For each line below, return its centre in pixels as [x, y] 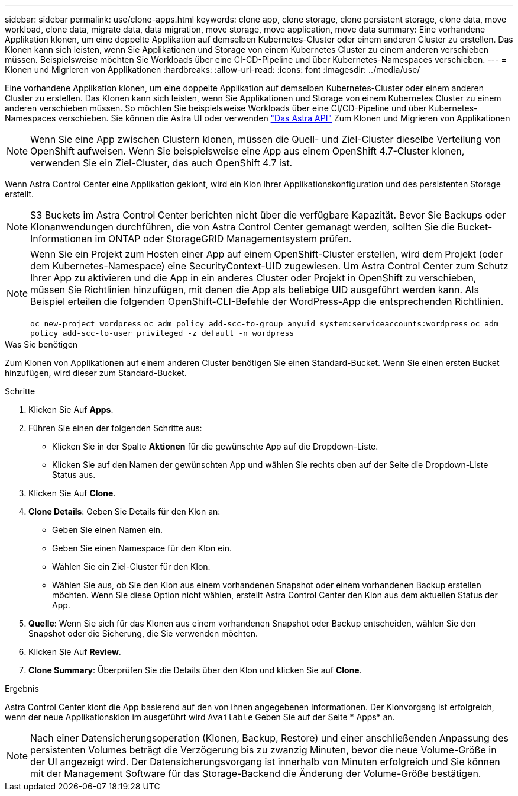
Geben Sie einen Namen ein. [108, 530]
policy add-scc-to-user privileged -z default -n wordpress [162, 333]
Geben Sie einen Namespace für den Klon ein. [142, 548]
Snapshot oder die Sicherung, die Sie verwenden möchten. [143, 633]
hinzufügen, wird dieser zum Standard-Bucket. [96, 373]
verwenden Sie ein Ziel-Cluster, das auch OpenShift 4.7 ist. [161, 163]
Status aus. [74, 475]
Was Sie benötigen [41, 344]
